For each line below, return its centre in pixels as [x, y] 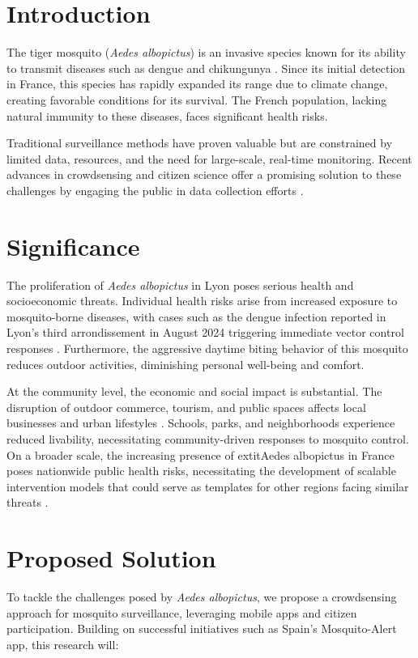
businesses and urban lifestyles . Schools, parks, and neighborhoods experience [201, 423]
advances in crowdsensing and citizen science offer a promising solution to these [204, 174]
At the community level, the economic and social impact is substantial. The [194, 391]
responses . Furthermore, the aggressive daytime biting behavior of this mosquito [207, 348]
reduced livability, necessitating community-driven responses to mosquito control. [208, 438]
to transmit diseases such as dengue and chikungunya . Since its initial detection [206, 68]
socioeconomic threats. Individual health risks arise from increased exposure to [202, 301]
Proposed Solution [111, 558]
